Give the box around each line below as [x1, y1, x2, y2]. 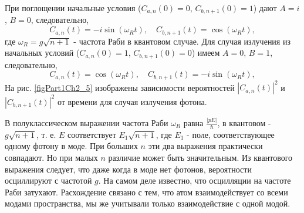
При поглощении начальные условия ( [5, 2, 141, 13]
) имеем [191, 46, 220, 59]
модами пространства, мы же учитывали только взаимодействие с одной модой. [5, 197, 291, 209]
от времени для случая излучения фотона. [57, 95, 207, 107]
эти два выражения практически [148, 140, 263, 152]
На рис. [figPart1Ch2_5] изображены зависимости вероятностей [5, 81, 235, 93]
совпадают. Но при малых [5, 151, 98, 163]
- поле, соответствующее [187, 128, 275, 140]
